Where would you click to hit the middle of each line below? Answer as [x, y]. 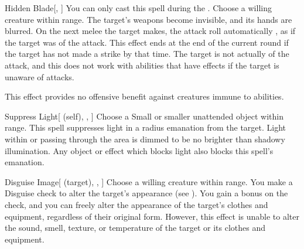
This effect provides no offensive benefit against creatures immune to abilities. [144, 96]
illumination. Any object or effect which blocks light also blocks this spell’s [139, 150]
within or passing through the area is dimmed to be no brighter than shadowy [145, 139]
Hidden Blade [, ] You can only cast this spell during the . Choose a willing [138, 8]
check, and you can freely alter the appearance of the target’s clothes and [136, 204]
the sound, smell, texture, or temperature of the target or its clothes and [135, 228]
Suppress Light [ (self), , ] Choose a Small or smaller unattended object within [144, 116]
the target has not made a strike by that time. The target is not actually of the [147, 54]
